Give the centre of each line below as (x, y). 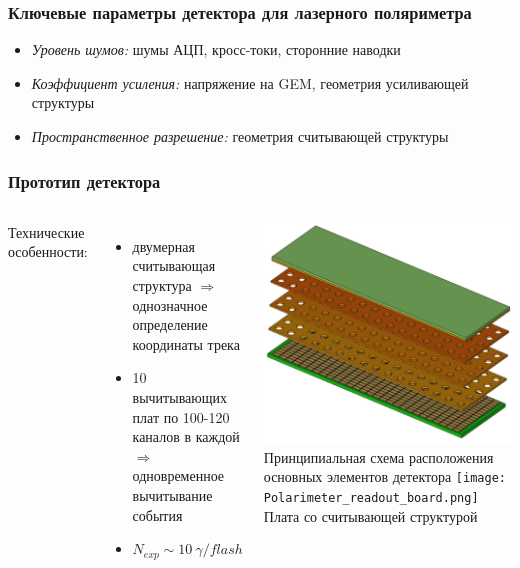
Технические (46, 231)
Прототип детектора (84, 180)
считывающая (174, 265)
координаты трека (186, 343)
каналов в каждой (186, 436)
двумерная (163, 245)
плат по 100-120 (181, 416)
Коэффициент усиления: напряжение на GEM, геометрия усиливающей (250, 82)
